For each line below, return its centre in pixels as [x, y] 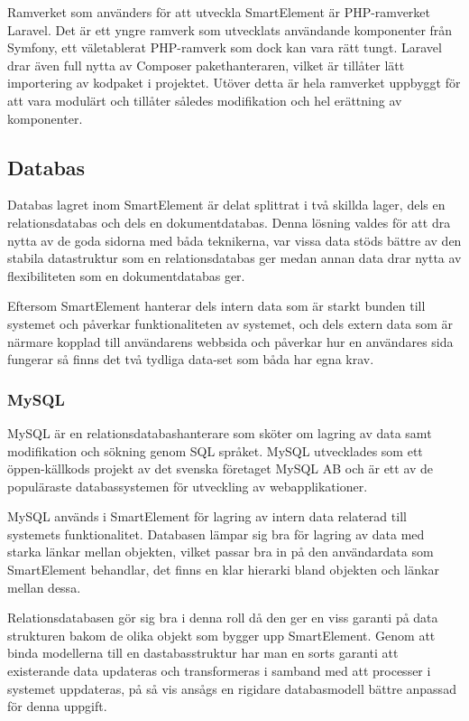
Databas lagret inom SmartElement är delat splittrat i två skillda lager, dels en [226, 205]
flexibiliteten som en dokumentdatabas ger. [126, 275]
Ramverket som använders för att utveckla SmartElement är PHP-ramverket [219, 12]
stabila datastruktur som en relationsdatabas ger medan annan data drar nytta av [234, 258]
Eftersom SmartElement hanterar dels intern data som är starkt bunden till [216, 306]
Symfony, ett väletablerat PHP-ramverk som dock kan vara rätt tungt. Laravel [225, 47]
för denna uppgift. [57, 706]
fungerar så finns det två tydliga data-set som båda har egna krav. [191, 359]
